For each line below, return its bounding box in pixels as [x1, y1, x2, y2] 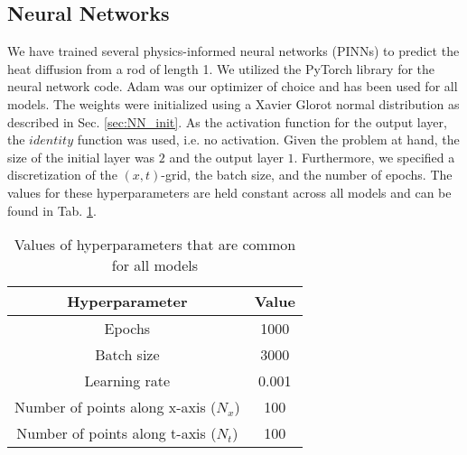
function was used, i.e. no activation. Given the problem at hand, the [77, 130, 460, 149]
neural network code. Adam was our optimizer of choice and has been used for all [7, 77, 458, 96]
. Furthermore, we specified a [294, 147, 455, 166]
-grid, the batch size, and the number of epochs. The [161, 165, 453, 184]
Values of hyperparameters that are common [14, 234, 296, 255]
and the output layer [169, 147, 284, 166]
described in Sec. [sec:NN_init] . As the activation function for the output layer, [7, 112, 447, 131]
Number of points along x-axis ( [14, 396, 217, 418]
